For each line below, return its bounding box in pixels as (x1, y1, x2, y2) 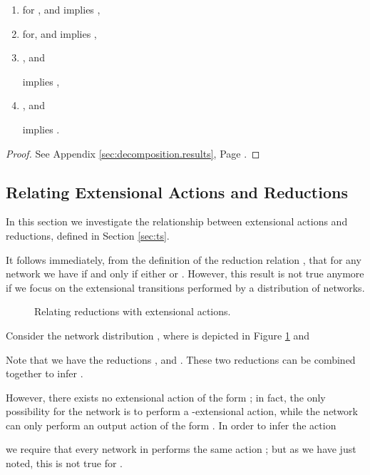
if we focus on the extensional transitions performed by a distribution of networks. (6, 280, 365, 295)
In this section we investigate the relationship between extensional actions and (6, 214, 348, 229)
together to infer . (6, 366, 83, 381)
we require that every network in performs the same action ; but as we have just (6, 441, 356, 456)
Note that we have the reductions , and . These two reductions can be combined (6, 352, 356, 367)
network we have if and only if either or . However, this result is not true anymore (6, 266, 364, 281)
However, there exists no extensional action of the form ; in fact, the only (6, 389, 326, 404)
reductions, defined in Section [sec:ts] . (6, 228, 170, 242)
